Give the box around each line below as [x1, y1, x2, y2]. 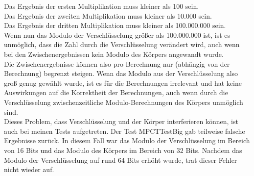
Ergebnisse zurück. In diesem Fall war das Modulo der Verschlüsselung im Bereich [4, 135, 250, 146]
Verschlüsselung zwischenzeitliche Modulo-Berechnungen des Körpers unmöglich [4, 97, 243, 107]
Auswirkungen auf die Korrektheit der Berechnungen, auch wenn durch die [4, 87, 228, 98]
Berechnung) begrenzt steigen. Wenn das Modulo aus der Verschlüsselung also [4, 68, 238, 78]
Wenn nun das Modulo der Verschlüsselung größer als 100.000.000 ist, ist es [4, 29, 230, 40]
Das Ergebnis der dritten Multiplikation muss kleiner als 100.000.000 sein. [4, 20, 226, 30]
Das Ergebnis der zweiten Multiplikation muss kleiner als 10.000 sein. [4, 10, 212, 21]
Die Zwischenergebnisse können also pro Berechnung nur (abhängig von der [4, 58, 230, 69]
